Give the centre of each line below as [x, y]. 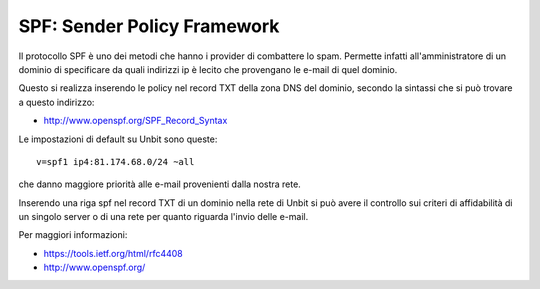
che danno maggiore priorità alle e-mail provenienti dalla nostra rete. [160, 184]
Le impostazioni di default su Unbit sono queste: [118, 139]
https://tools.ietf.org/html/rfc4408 [113, 253]
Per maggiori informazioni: [73, 235]
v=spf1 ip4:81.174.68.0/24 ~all [115, 161]
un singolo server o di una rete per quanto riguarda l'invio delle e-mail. [163, 217]
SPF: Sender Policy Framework [149, 26]
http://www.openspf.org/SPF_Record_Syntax [135, 121]
